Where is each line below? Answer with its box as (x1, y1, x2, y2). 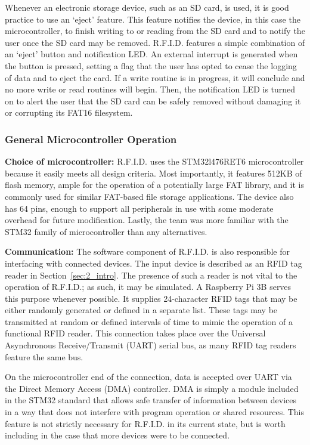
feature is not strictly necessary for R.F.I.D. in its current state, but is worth (5, 417, 286, 429)
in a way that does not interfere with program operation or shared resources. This (5, 406, 305, 418)
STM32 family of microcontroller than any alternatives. (5, 225, 207, 237)
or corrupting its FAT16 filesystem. (5, 106, 133, 119)
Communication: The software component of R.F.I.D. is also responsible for (5, 245, 290, 258)
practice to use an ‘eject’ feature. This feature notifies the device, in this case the (5, 13, 300, 25)
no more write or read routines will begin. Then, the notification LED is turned (5, 83, 296, 95)
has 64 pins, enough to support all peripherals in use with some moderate (5, 202, 274, 214)
